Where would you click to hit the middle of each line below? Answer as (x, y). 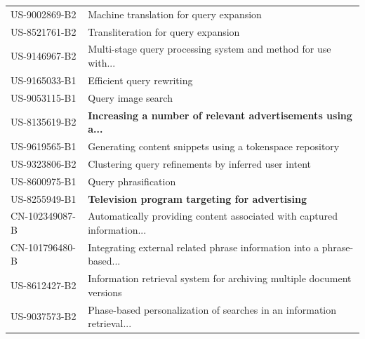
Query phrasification (132, 181)
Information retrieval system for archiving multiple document (220, 278)
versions (105, 292)
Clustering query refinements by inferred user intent (200, 163)
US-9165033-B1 (44, 80)
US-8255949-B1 (44, 198)
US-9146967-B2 (44, 56)
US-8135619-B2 (44, 122)
